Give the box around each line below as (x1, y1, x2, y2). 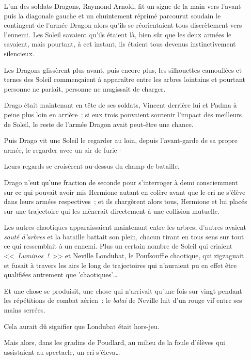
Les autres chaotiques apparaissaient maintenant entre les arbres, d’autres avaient (4, 222, 246, 232)
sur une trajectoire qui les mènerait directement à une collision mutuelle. (4, 205, 220, 216)
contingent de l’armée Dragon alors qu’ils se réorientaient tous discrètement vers (4, 20, 242, 30)
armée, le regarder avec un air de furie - (4, 144, 122, 155)
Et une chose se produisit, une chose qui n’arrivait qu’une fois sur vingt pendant (4, 285, 242, 296)
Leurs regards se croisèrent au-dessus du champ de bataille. (4, 161, 180, 171)
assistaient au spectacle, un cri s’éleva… (4, 346, 120, 357)
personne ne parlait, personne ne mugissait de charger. (4, 83, 166, 94)
